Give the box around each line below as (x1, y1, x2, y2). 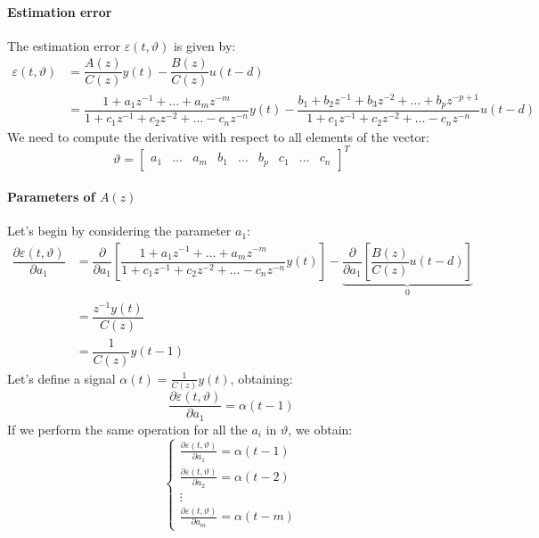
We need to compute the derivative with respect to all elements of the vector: (7, 127, 429, 145)
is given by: (173, 36, 236, 54)
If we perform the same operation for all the (7, 419, 248, 438)
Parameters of (7, 187, 95, 206)
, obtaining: (230, 368, 293, 387)
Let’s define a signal (7, 368, 116, 387)
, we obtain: (288, 419, 353, 438)
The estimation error (7, 36, 120, 54)
